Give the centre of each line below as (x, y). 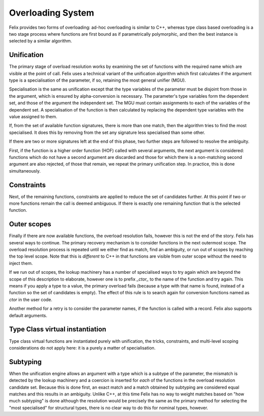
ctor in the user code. (31, 299)
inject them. (21, 263)
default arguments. (28, 315)
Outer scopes (30, 224)
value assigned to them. (33, 116)
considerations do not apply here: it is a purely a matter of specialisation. (82, 348)
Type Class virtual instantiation (58, 329)
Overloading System (52, 13)
